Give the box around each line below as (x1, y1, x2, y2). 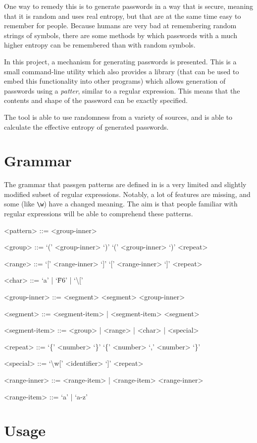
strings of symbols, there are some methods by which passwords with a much (4, 30, 237, 40)
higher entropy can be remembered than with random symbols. (4, 40, 196, 50)
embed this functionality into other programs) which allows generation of (4, 76, 226, 86)
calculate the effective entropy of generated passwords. (4, 121, 169, 132)
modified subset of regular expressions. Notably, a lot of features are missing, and (4, 189, 251, 199)
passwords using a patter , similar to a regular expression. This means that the (4, 85, 240, 96)
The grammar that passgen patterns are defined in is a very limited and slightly (4, 179, 247, 190)
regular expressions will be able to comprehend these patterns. (4, 208, 193, 219)
